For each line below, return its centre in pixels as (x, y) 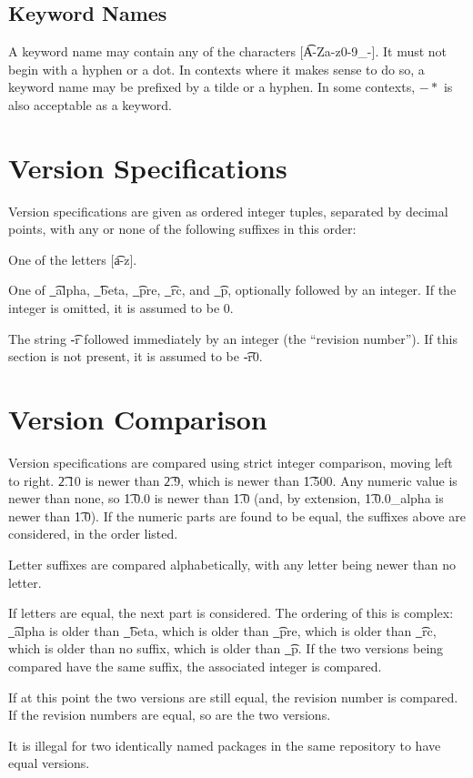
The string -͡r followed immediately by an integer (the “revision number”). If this (233, 338)
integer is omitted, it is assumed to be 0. (121, 308)
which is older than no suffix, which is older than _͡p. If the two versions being (226, 648)
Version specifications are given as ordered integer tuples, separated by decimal (228, 211)
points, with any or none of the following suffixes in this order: (182, 229)
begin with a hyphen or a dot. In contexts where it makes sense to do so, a (216, 69)
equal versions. (49, 763)
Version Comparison (138, 419)
